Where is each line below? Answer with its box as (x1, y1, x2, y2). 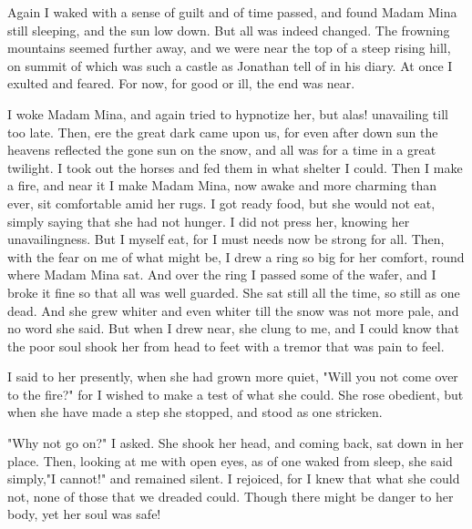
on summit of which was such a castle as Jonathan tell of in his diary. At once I (7, 56, 453, 75)
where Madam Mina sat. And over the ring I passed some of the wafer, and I (7, 265, 436, 284)
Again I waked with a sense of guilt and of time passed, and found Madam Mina (7, 3, 457, 21)
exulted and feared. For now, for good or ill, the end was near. (7, 74, 355, 93)
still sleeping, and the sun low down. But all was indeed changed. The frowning (7, 20, 450, 39)
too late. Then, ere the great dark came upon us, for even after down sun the (7, 122, 438, 141)
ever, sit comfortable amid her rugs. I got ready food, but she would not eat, (7, 193, 436, 212)
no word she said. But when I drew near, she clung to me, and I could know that (7, 319, 459, 338)
